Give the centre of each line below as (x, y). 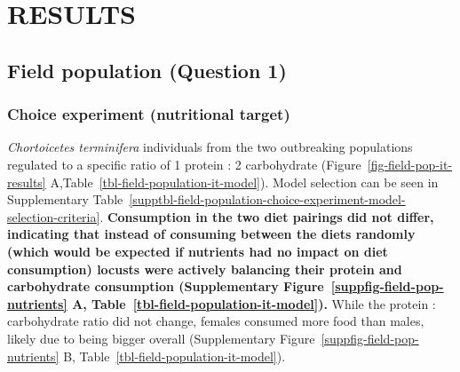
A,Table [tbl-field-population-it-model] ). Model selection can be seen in (244, 182)
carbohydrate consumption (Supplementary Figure (166, 286)
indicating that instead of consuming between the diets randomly (211, 234)
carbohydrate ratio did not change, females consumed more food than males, (216, 321)
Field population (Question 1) (147, 70)
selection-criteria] (54, 216)
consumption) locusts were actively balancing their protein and (205, 269)
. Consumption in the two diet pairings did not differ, (267, 216)
